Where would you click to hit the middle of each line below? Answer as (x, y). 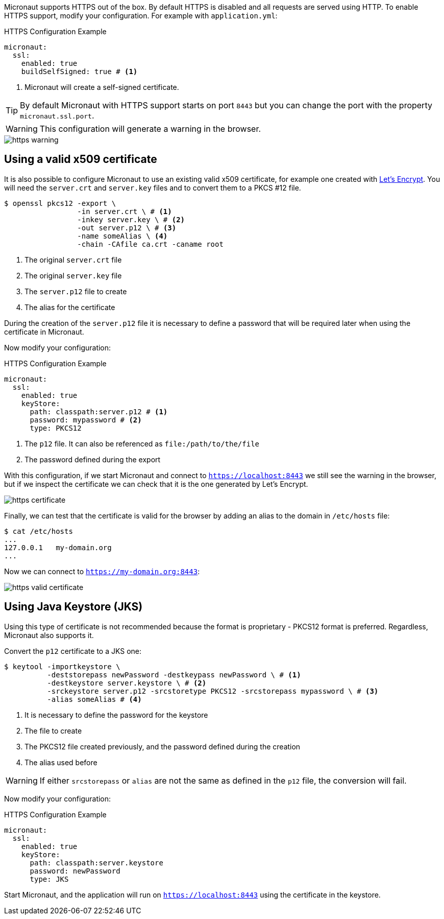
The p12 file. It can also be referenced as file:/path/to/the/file (142, 443)
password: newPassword (75, 871)
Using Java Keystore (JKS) (73, 607)
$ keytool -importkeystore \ (62, 666)
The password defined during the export (93, 459)
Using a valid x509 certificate (81, 159)
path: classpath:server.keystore (96, 863)
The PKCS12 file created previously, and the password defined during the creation (163, 746)
